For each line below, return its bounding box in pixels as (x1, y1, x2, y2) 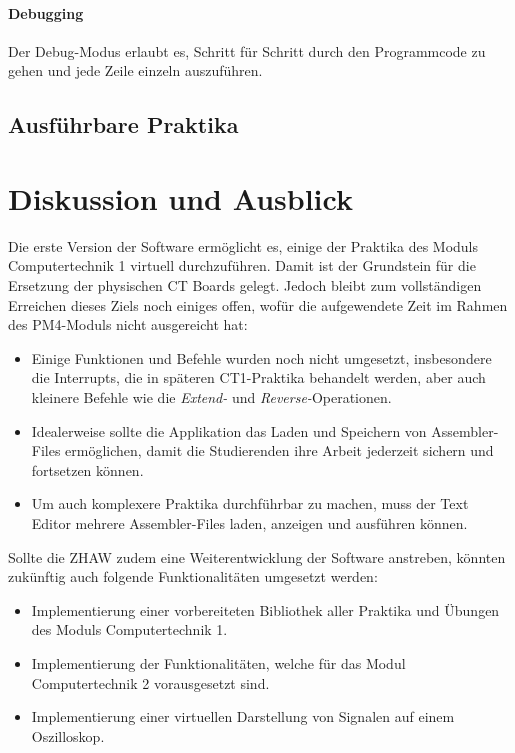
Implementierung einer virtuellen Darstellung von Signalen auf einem (31, 706, 455, 727)
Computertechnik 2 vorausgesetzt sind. (31, 672, 270, 693)
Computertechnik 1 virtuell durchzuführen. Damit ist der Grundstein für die (8, 255, 476, 276)
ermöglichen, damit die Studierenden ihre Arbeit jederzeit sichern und (65, 440, 494, 461)
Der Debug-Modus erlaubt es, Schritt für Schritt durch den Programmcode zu (8, 40, 486, 61)
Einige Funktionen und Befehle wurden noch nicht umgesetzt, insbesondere (31, 347, 492, 368)
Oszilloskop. (31, 725, 105, 746)
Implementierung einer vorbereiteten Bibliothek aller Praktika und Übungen (31, 599, 500, 620)
